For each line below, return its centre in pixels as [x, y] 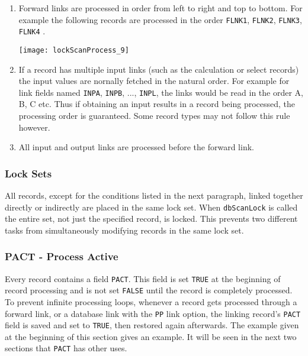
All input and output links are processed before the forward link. [136, 147]
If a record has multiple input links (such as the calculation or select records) [159, 69]
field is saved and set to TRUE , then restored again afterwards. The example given [152, 325]
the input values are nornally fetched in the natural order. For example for [154, 81]
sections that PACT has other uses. [66, 348]
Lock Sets [28, 173]
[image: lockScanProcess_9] [74, 50]
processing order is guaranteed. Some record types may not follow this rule [154, 115]
